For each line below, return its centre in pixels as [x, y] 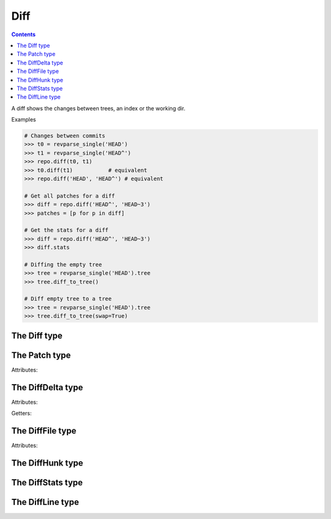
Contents [24, 34]
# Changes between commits [65, 136]
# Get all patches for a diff [70, 196]
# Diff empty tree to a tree [68, 299]
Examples [24, 120]
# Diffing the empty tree [63, 264]
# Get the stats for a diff [66, 230]
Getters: [21, 413]
